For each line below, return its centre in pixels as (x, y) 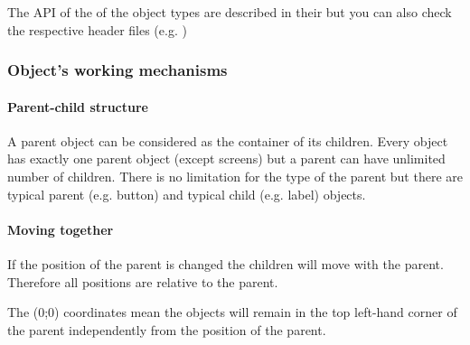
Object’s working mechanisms (117, 70)
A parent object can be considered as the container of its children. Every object (228, 140)
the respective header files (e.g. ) (97, 29)
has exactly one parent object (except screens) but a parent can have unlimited (226, 159)
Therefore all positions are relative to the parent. (143, 281)
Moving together (61, 229)
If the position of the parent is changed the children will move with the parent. (226, 264)
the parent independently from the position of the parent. (167, 329)
